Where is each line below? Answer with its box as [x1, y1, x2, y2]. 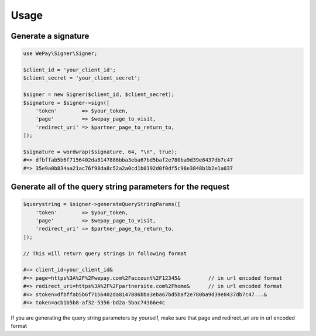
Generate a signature [11, 31, 90, 41]
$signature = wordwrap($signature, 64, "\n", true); [23, 148, 178, 155]
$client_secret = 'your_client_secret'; [23, 75, 140, 81]
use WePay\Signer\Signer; [23, 50, 98, 57]
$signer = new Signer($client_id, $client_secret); [23, 91, 175, 98]
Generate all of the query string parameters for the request [11, 182, 230, 192]
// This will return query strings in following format [23, 250, 187, 257]
